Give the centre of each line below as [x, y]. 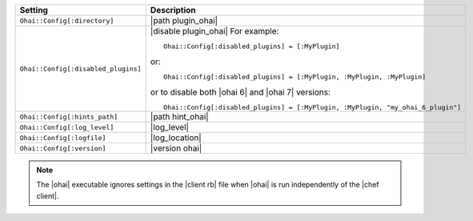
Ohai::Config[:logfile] [63, 137]
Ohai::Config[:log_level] [67, 127]
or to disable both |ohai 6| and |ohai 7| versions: [241, 92]
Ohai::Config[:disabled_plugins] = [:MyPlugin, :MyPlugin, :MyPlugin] [295, 77]
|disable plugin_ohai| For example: [214, 31]
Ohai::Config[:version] [63, 148]
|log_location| [176, 138]
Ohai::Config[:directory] [67, 20]
